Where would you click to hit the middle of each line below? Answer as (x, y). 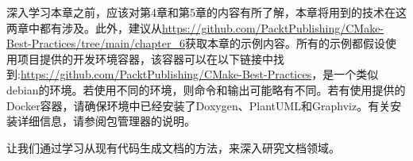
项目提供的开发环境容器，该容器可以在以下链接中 (145, 58)
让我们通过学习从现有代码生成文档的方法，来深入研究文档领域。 (173, 147)
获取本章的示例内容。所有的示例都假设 (286, 43)
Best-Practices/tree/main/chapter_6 (96, 43)
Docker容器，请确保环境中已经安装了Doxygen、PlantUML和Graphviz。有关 (199, 105)
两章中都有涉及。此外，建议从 (84, 27)
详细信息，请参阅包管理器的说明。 (106, 121)
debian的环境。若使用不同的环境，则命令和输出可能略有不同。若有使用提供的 (206, 89)
